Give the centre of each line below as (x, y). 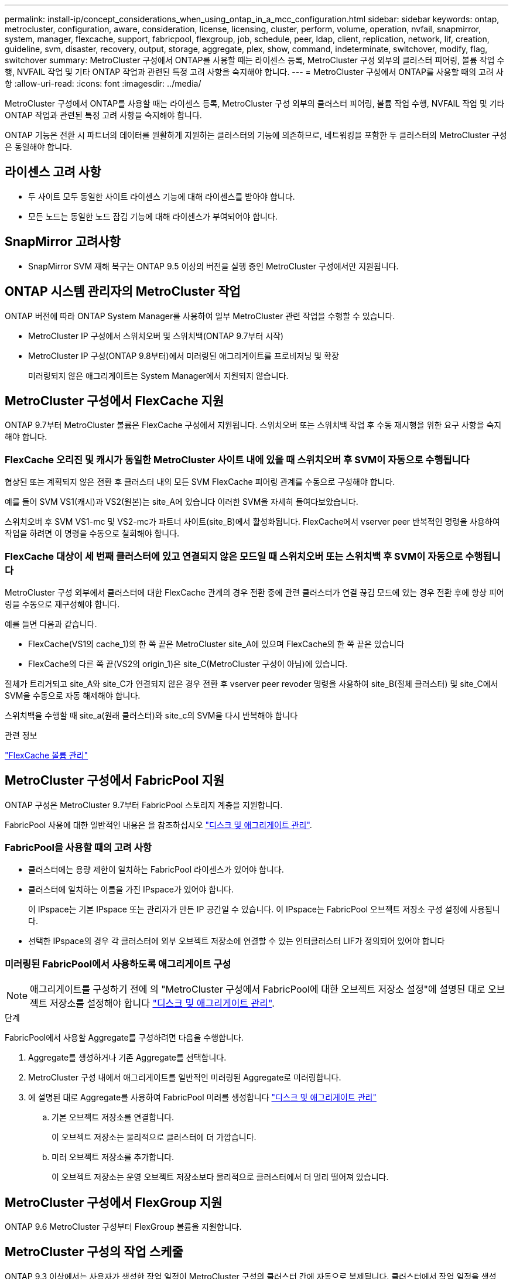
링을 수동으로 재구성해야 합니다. (62, 604)
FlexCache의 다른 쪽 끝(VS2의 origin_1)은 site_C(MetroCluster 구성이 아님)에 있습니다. (188, 664)
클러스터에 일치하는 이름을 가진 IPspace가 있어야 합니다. (131, 890)
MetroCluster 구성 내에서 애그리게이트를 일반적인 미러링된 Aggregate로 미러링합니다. (185, 1078)
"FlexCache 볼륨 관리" (47, 755)
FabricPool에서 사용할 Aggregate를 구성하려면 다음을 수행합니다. (124, 1038)
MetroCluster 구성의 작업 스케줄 (94, 1252)
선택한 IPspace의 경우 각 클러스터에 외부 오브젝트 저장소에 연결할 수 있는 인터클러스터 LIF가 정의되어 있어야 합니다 (237, 941)
